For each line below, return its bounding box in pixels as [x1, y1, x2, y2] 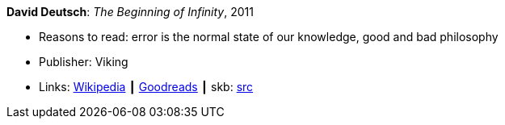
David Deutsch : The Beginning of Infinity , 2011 [6, 5, 254, 19]
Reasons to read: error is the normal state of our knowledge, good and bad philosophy [39, 30, 499, 44]
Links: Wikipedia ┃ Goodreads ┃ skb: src [39, 80, 254, 94]
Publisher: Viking [39, 55, 128, 69]
